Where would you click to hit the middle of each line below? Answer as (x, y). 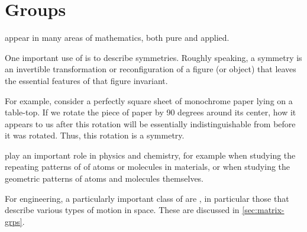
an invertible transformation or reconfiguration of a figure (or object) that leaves (151, 69)
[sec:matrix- (263, 210)
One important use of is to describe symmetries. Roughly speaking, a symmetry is (153, 57)
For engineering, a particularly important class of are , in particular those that (147, 198)
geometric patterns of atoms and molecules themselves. (104, 178)
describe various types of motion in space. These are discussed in (122, 210)
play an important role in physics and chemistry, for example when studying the (150, 155)
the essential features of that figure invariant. (86, 80)
